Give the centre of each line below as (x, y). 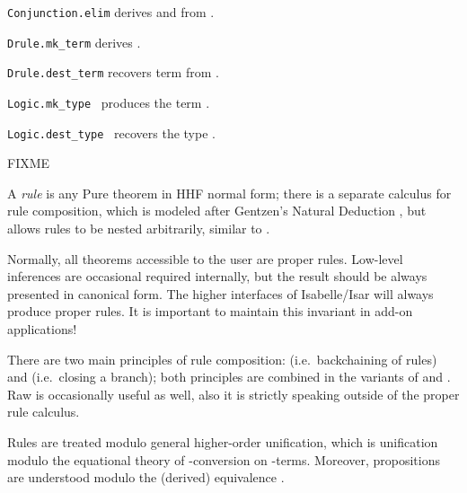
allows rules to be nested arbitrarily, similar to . (139, 229)
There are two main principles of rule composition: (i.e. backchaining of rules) (222, 359)
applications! (42, 329)
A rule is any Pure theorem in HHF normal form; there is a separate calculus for (229, 193)
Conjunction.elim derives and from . (111, 12)
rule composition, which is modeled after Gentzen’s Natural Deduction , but (217, 211)
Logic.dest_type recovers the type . (111, 132)
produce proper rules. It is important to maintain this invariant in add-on (210, 311)
